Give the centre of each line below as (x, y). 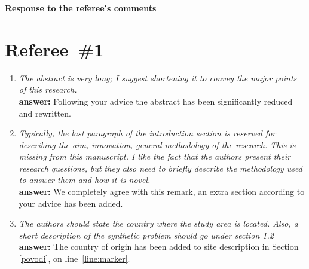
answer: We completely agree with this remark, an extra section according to (162, 192)
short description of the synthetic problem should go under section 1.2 (146, 235)
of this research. (48, 89)
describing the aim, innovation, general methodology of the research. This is (157, 144)
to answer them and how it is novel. (85, 180)
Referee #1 (54, 49)
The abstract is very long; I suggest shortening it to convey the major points (158, 77)
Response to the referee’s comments (81, 8)
